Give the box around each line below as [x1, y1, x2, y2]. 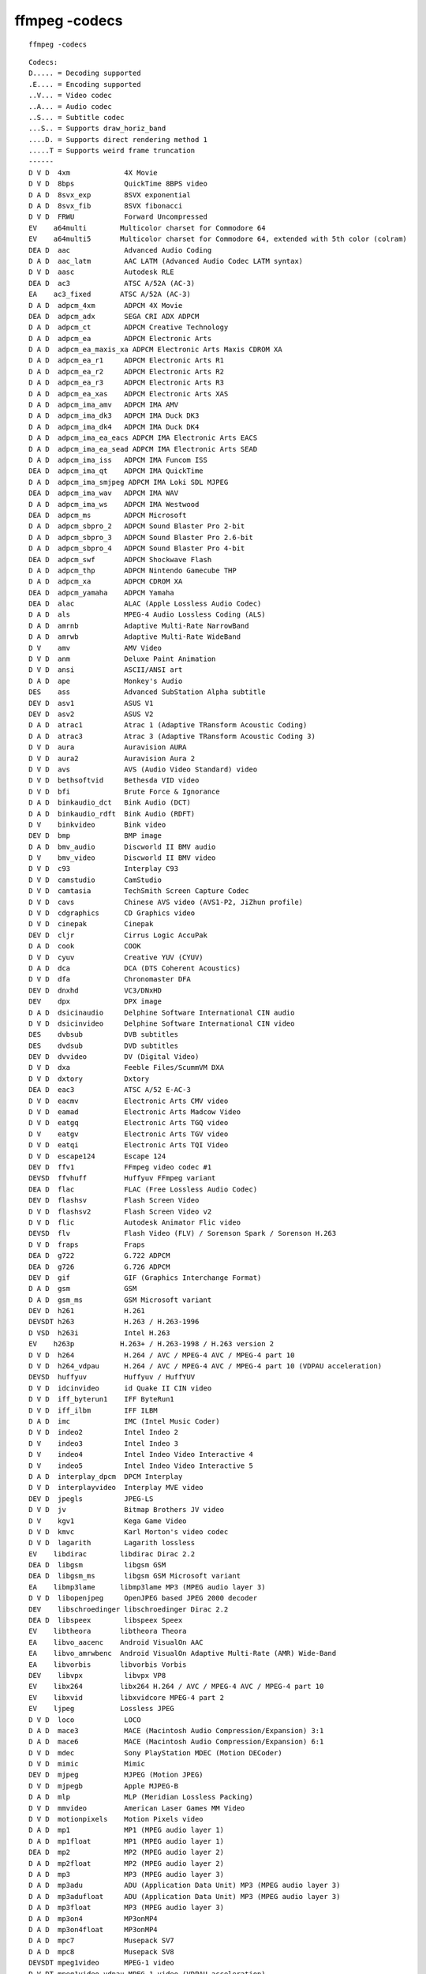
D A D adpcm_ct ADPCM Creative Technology [28, 323, 229, 332]
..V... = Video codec [28, 91, 112, 100]
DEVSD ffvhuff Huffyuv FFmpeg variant [28, 1173, 216, 1183]
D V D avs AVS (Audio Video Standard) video [28, 764, 258, 774]
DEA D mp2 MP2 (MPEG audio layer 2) [28, 1848, 225, 1857]
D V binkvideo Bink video [28, 820, 166, 829]
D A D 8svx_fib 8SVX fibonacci [28, 201, 183, 211]
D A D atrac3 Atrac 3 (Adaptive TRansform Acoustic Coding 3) [28, 731, 316, 741]
